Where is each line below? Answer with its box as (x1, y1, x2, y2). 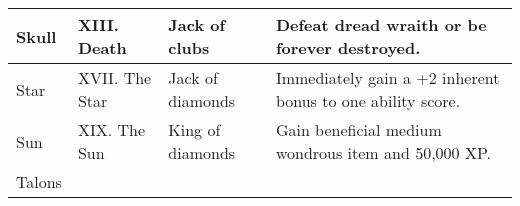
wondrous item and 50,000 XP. (275, 141, 491, 164)
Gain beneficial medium (275, 118, 442, 141)
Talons (16, 170, 62, 193)
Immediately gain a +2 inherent (275, 66, 500, 89)
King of (168, 118, 221, 141)
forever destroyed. (275, 36, 421, 59)
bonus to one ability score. (275, 89, 461, 112)
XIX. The (77, 118, 145, 141)
